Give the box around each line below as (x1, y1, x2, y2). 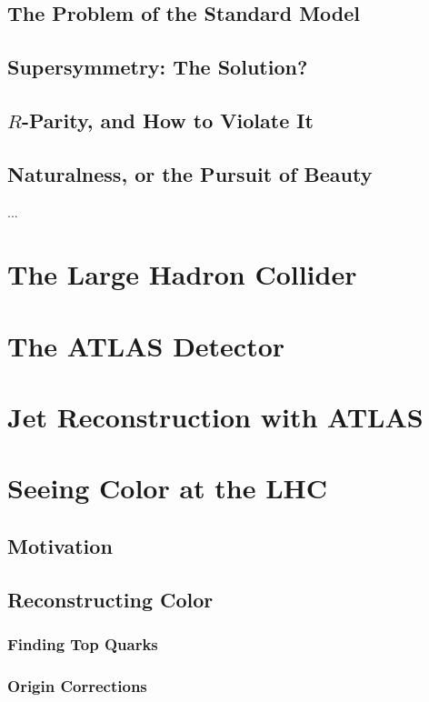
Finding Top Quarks (7, 633, 158, 656)
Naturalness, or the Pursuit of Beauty (7, 159, 373, 187)
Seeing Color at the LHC (7, 469, 328, 506)
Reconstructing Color (7, 585, 214, 613)
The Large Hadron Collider (7, 256, 357, 293)
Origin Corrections (7, 674, 147, 697)
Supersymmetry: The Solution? (7, 53, 308, 81)
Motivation (7, 532, 113, 560)
